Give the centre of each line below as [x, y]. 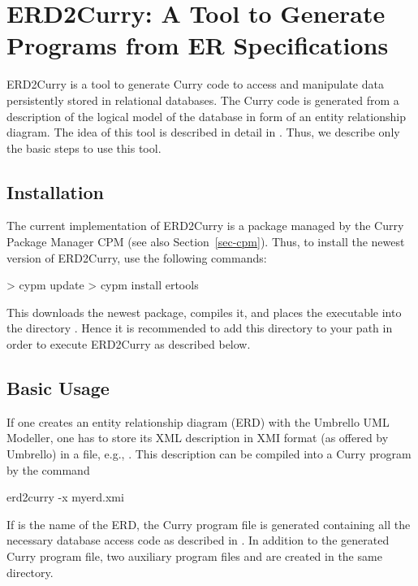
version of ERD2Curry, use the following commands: [137, 257]
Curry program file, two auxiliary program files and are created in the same [194, 556]
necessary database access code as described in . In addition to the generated [198, 540]
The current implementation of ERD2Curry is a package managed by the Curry [205, 226]
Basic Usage [58, 388]
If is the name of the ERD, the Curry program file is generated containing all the [209, 524]
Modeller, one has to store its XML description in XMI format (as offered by [198, 438]
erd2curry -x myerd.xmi [65, 497]
